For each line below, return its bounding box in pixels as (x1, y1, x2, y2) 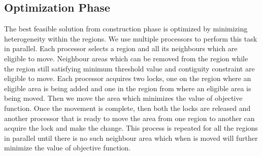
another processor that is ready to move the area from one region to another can (4, 112, 255, 123)
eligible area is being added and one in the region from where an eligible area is (4, 83, 251, 93)
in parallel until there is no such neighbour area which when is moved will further (4, 132, 258, 143)
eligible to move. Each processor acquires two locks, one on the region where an (4, 73, 251, 84)
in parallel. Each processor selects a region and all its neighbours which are (4, 43, 238, 54)
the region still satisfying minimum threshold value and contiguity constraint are (4, 63, 255, 73)
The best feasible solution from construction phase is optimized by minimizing (4, 23, 248, 34)
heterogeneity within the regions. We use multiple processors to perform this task (4, 33, 257, 44)
